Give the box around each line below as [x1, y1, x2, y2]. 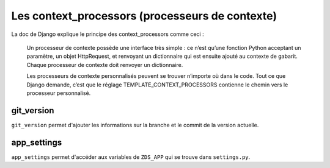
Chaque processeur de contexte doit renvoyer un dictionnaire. [26, 61, 183, 68]
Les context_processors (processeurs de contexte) [11, 9, 277, 23]
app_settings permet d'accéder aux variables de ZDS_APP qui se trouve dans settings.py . [11, 153, 251, 161]
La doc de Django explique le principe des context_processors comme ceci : [11, 30, 204, 38]
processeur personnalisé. [26, 89, 91, 97]
